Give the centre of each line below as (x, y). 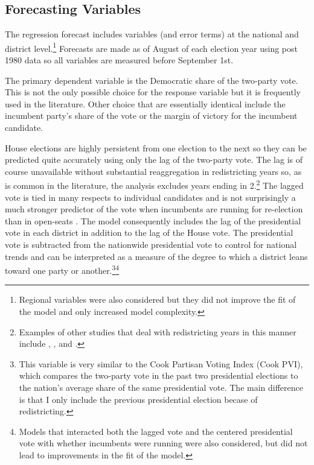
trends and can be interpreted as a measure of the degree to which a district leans (156, 256)
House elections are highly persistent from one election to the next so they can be (156, 147)
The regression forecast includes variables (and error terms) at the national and (152, 34)
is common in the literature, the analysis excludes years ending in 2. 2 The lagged (154, 185)
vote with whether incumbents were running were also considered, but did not (163, 443)
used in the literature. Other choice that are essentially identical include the (145, 103)
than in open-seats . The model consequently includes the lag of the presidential (153, 220)
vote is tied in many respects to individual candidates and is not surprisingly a (150, 197)
